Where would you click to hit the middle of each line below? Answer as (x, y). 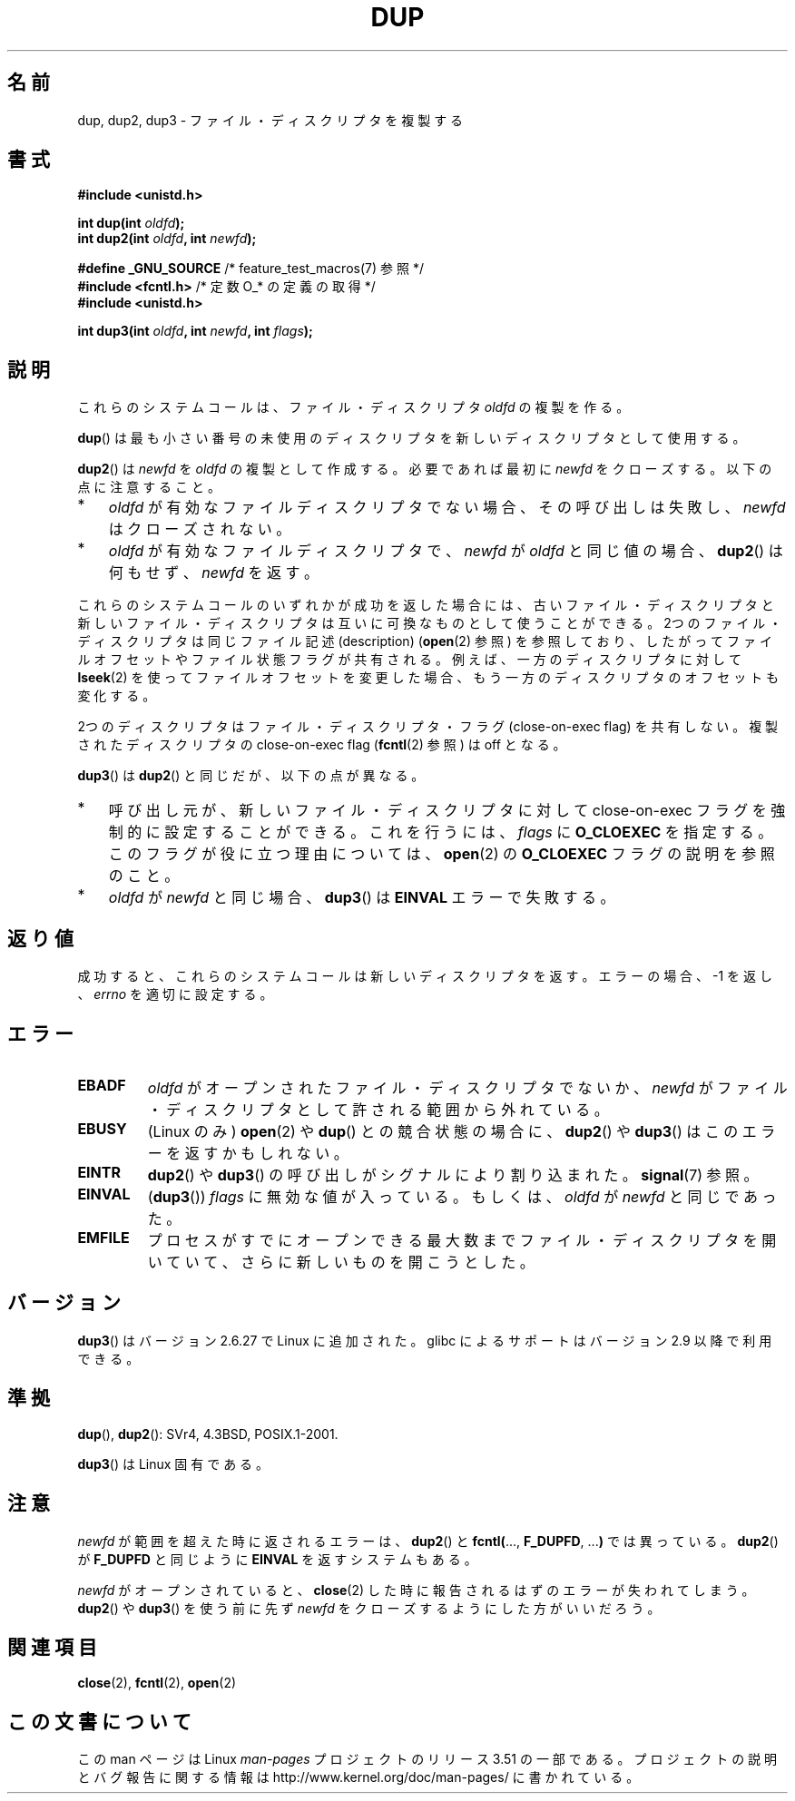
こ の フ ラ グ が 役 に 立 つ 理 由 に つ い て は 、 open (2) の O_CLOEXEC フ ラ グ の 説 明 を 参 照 (442, 854)
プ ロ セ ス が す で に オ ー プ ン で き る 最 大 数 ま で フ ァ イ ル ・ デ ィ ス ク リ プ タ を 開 (462, 1240)
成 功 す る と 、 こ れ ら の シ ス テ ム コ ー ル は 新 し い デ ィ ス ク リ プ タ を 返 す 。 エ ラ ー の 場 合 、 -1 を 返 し (425, 976)
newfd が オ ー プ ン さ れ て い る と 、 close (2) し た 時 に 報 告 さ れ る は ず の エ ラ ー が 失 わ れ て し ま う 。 (416, 1590)
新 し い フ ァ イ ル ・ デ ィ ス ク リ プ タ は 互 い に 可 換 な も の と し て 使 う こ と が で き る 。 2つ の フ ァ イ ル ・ (430, 623)
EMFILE (103, 1237)
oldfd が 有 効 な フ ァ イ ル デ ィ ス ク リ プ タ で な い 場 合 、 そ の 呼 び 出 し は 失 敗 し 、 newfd (447, 508)
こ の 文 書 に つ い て (99, 1721)
